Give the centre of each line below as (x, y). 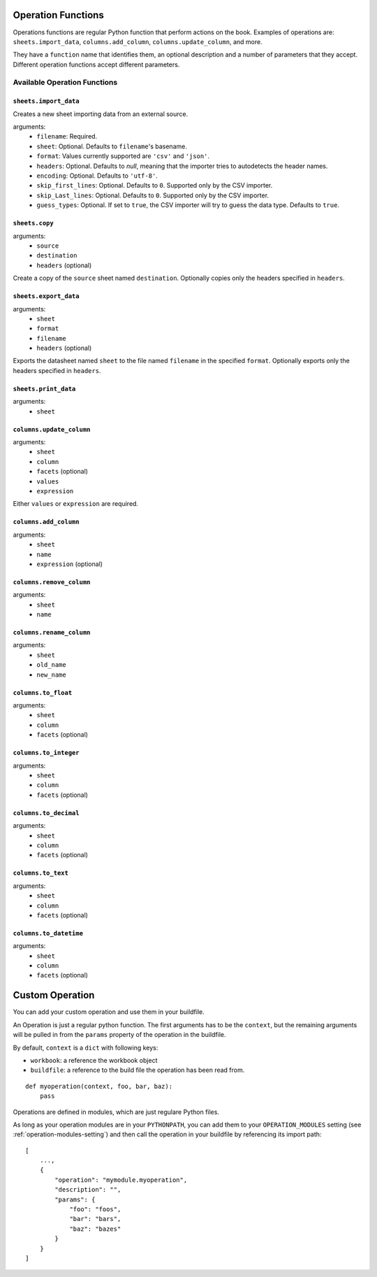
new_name (51, 675)
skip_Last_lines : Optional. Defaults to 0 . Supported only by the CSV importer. (153, 195)
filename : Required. (67, 136)
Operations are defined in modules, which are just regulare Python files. (116, 1112)
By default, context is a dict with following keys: (86, 1047)
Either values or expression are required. (76, 504)
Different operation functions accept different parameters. (96, 64)
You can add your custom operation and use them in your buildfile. (109, 1012)
